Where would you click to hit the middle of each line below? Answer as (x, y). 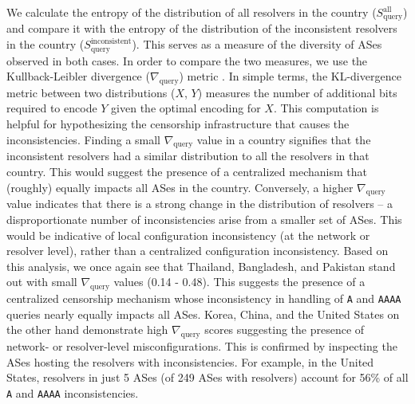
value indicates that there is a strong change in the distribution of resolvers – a (200, 204)
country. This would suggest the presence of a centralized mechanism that (187, 172)
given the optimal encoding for (186, 108)
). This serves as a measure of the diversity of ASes (257, 44)
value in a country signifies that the (284, 139)
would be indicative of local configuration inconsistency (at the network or (188, 235)
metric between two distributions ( (91, 92)
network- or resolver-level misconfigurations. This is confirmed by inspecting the (202, 346)
